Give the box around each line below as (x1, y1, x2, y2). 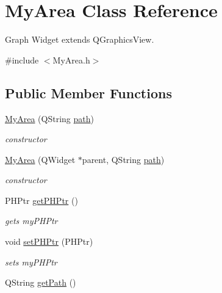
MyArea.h (52, 53, 90, 66)
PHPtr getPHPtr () (5, 194, 78, 206)
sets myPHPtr (5, 255, 57, 268)
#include (5, 53, 39, 66)
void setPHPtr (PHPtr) (5, 235, 93, 248)
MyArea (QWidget (5, 153, 76, 165)
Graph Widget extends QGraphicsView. (5, 33, 154, 46)
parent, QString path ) (82, 153, 165, 165)
